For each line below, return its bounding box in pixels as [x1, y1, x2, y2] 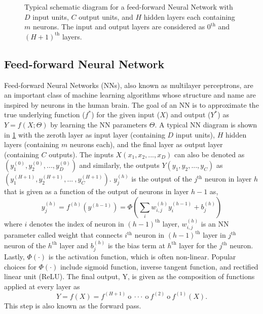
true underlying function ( [4, 109, 85, 120]
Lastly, [4, 251, 25, 261]
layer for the [179, 240, 217, 250]
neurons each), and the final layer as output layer [69, 139, 223, 150]
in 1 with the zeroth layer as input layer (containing [4, 129, 165, 140]
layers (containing [4, 139, 59, 150]
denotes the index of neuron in [29, 218, 124, 229]
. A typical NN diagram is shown [155, 119, 257, 129]
